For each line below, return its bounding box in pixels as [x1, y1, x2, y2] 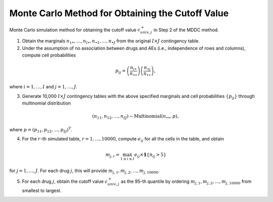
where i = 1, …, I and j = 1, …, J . [9, 84, 78, 90]
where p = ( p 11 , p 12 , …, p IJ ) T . [9, 126, 73, 134]
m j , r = [105, 151, 120, 159]
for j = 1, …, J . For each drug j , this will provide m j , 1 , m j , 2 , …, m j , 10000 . [9, 167, 160, 175]
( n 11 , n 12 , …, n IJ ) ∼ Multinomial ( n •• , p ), [92, 114, 179, 121]
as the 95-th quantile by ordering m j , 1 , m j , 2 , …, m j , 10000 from [120, 178, 252, 185]
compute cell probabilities [22, 52, 76, 58]
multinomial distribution [22, 100, 71, 106]
